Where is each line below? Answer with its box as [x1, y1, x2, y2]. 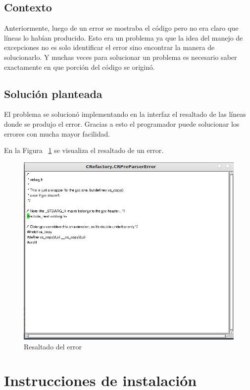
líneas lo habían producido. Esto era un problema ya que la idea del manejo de [4, 32, 243, 43]
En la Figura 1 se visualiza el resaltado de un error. [4, 145, 164, 155]
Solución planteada [4, 86, 102, 101]
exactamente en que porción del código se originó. [4, 61, 155, 72]
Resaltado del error [24, 341, 82, 351]
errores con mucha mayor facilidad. [4, 128, 110, 139]
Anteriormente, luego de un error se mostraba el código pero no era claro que [4, 23, 239, 33]
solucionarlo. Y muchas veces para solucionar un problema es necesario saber [4, 51, 237, 62]
